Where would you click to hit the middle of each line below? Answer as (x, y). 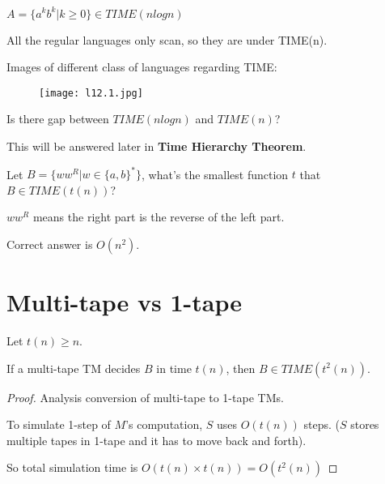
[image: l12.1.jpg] (91, 93)
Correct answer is (50, 244)
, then (241, 368)
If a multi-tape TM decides (74, 368)
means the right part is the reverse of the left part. (159, 217)
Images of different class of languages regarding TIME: (142, 67)
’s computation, (164, 424)
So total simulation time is (72, 467)
